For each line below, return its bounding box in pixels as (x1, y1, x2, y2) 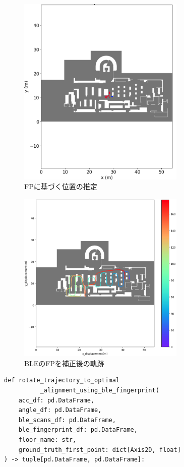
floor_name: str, (18, 436, 77, 443)
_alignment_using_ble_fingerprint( (40, 386, 159, 394)
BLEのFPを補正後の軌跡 (24, 358, 104, 368)
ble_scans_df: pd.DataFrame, (18, 416, 116, 424)
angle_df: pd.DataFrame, (18, 406, 102, 414)
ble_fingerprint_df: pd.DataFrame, (18, 426, 138, 434)
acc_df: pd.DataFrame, (18, 396, 94, 404)
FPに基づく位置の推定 (24, 181, 97, 192)
